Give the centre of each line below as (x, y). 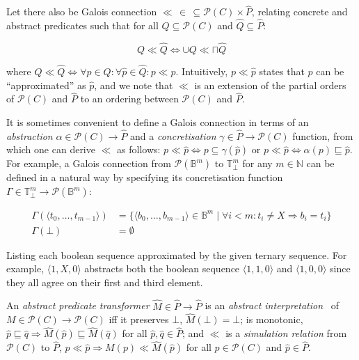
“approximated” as (46, 85)
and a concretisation (173, 135)
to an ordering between (129, 99)
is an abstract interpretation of (272, 305)
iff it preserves (139, 319)
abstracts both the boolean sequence (162, 268)
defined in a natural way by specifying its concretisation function (145, 177)
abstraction (30, 135)
